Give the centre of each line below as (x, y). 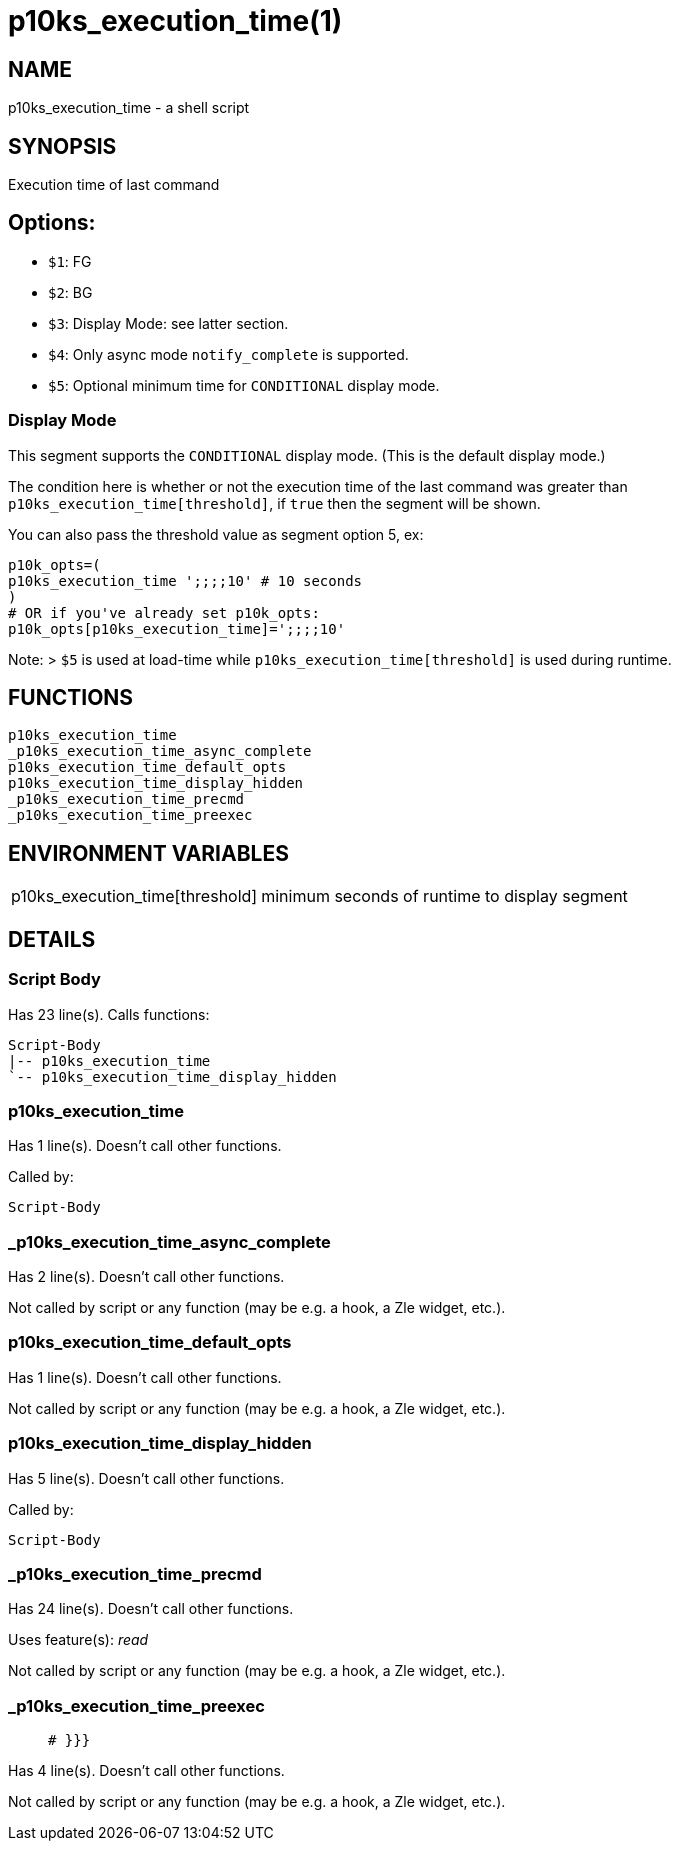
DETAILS (52, 939)
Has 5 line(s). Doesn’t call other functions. (146, 1478)
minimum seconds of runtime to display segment (444, 896)
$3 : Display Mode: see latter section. (168, 323)
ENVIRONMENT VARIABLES (148, 853)
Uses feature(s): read (78, 1640)
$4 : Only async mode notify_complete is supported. (228, 354)
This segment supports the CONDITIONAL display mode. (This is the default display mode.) (307, 455)
